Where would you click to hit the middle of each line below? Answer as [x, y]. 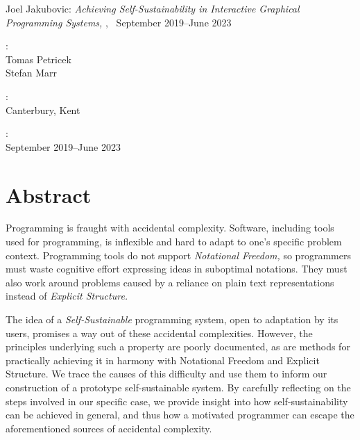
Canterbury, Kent [43, 109]
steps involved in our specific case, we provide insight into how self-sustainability [177, 401]
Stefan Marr [31, 73]
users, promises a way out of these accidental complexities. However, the [159, 333]
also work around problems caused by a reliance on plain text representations [170, 282]
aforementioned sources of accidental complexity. [109, 428]
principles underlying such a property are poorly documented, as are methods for [178, 347]
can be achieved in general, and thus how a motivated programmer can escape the [180, 415]
